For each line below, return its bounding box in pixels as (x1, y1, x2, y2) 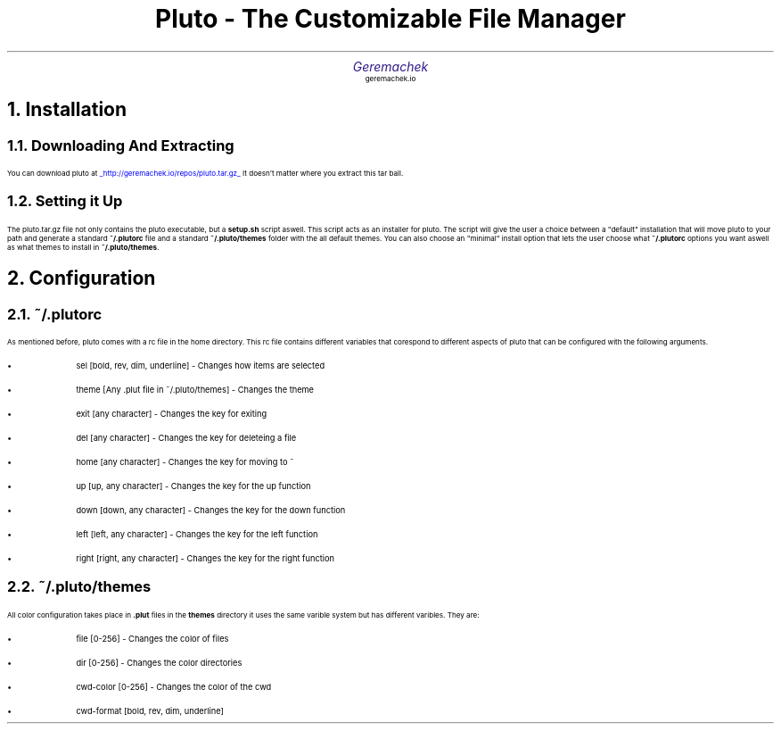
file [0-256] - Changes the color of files (76, 633, 229, 644)
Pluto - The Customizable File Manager (155, 4, 626, 34)
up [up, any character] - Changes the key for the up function (76, 480, 311, 491)
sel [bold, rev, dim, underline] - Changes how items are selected (76, 360, 325, 370)
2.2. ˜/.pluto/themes (7, 577, 152, 596)
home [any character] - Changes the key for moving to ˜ (76, 456, 294, 467)
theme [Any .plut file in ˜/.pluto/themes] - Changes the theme (76, 384, 315, 395)
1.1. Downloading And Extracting (7, 136, 234, 154)
